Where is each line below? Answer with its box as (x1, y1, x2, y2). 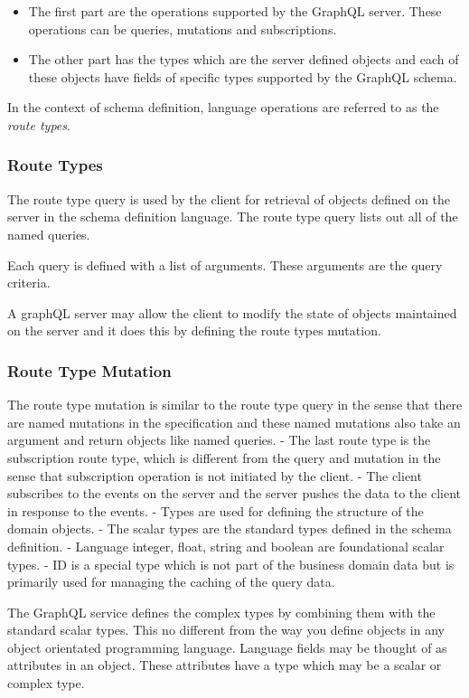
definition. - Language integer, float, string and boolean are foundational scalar (7, 536, 445, 555)
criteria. (7, 273, 51, 292)
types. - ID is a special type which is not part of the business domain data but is (7, 554, 455, 573)
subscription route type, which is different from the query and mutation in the (7, 448, 441, 467)
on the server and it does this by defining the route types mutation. (7, 321, 381, 340)
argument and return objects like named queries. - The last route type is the (7, 430, 431, 449)
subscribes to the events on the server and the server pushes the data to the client (7, 484, 462, 503)
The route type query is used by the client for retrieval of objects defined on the (7, 189, 451, 208)
